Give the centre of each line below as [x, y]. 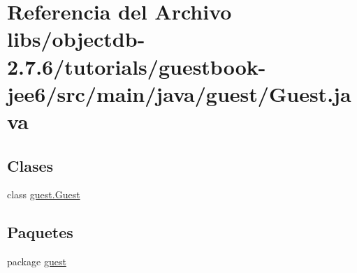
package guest [37, 261]
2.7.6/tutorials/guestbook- [137, 66]
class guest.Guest [44, 194]
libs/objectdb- [76, 39]
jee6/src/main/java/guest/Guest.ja [179, 93]
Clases [30, 165]
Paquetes [40, 232]
